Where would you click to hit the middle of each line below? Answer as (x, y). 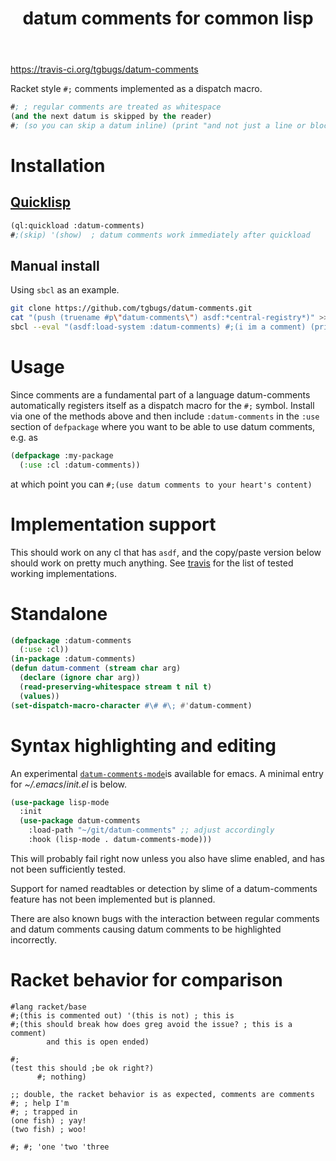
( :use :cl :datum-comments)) (80, 465)
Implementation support (113, 524)
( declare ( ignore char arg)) (80, 678)
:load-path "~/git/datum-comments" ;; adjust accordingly (151, 830)
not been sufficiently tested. (68, 869)
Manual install (55, 265)
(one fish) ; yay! (48, 1120)
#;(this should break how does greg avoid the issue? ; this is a (151, 1024)
